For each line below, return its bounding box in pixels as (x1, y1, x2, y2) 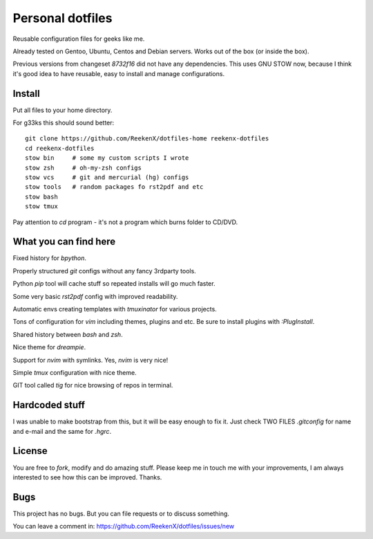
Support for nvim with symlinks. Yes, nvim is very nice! (12, 356, 169, 364)
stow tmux (25, 203, 58, 210)
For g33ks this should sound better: (12, 118, 115, 127)
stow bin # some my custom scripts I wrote (25, 154, 189, 162)
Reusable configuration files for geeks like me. (12, 35, 145, 43)
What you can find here (12, 236, 116, 248)
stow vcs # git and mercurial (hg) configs (25, 173, 189, 181)
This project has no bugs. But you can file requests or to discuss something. (12, 509, 229, 518)
